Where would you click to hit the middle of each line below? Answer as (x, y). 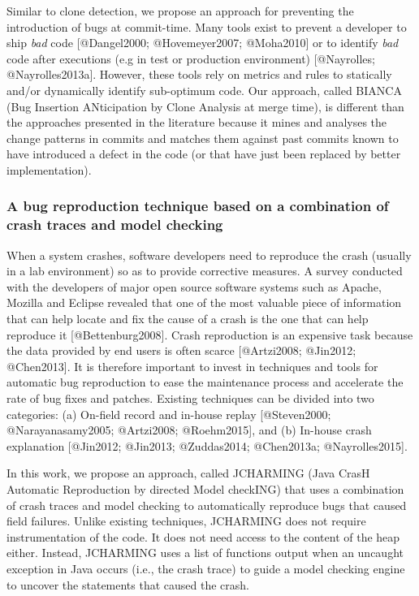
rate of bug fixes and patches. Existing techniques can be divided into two (190, 398)
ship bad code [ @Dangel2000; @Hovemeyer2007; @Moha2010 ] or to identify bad (203, 43)
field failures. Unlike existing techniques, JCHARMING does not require (186, 521)
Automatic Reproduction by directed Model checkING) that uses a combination (205, 488)
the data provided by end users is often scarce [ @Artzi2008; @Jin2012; (181, 350)
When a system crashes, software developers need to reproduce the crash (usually (209, 255)
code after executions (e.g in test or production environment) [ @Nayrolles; (191, 58)
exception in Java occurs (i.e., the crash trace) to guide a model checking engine (206, 568)
